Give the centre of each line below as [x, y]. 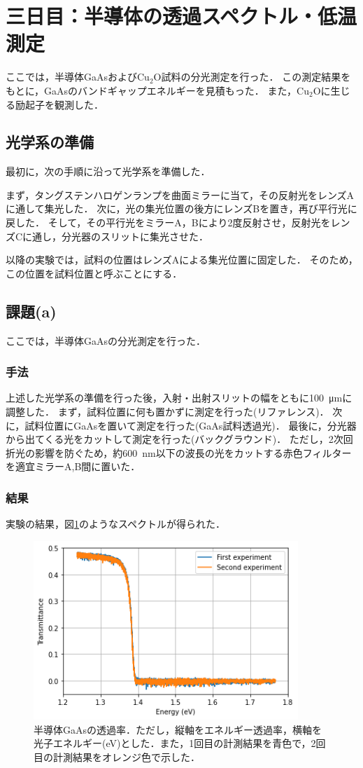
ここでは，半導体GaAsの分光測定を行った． [106, 340]
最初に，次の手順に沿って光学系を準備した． [108, 171]
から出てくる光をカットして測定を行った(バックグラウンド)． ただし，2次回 [179, 439]
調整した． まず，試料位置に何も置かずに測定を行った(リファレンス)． [168, 412]
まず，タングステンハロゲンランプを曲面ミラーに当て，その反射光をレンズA [180, 194]
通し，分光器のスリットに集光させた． [121, 236]
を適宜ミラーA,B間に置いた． [73, 466]
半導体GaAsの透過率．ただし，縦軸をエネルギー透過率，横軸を [178, 729]
